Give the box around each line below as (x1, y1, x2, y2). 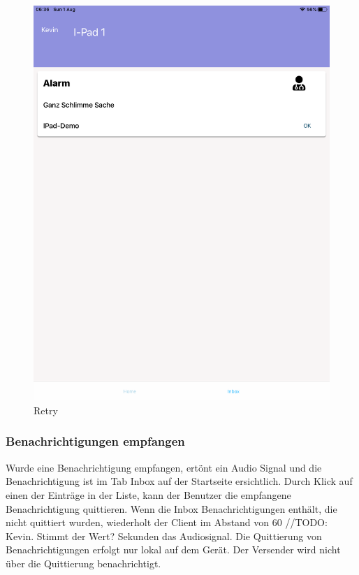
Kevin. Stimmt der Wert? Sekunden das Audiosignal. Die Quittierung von (6, 528, 322, 543)
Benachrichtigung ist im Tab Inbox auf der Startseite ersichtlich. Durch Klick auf (6, 474, 353, 488)
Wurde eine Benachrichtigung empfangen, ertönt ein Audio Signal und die (6, 460, 322, 474)
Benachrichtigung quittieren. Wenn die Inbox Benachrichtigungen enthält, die (6, 501, 337, 516)
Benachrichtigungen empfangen (6, 432, 185, 450)
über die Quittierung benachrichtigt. (6, 555, 161, 570)
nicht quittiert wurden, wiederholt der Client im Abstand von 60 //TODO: (6, 515, 328, 530)
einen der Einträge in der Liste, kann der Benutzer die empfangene (6, 487, 291, 502)
